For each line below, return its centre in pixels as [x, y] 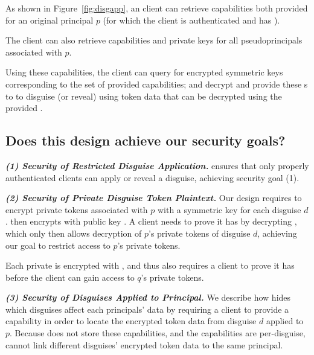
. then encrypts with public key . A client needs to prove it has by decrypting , [151, 221]
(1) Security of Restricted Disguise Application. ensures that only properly [157, 165]
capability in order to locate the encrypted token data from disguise [131, 321]
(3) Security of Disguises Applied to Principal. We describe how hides [148, 297]
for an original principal [50, 20]
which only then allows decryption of [74, 233]
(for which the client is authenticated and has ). [191, 20]
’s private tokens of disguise [200, 233]
